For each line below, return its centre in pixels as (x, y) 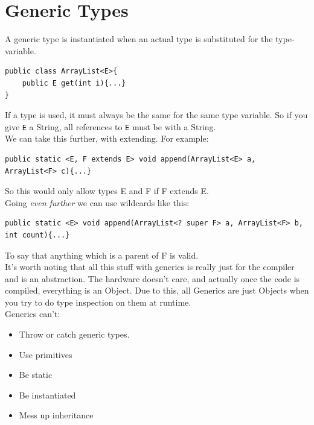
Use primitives (46, 354)
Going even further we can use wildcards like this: (97, 202)
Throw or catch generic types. (74, 334)
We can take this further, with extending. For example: (107, 138)
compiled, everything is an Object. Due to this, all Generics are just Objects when (157, 290)
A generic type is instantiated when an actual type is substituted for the (139, 39)
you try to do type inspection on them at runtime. (98, 302)
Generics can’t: (33, 314)
